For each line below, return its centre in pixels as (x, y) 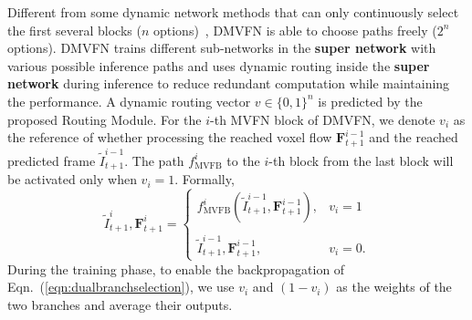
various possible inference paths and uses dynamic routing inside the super (219, 65)
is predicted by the (370, 101)
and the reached (414, 137)
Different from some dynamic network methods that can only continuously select (233, 12)
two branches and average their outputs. (120, 305)
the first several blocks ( (74, 30)
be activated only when (72, 179)
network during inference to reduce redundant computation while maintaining (229, 83)
